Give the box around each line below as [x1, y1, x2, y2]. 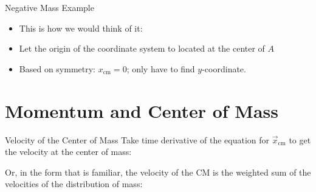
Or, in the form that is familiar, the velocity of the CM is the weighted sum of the [5, 165, 311, 178]
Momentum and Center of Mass [5, 98, 278, 123]
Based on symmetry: [19, 62, 95, 75]
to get [289, 133, 311, 146]
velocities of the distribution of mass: [5, 177, 143, 190]
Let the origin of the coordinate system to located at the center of [19, 42, 265, 55]
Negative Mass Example [5, 1, 94, 13]
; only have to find [126, 62, 195, 75]
